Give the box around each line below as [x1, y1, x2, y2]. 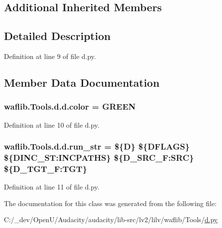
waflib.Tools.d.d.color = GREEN [4, 100, 136, 113]
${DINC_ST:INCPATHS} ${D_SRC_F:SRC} [4, 152, 194, 164]
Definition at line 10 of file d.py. [4, 119, 100, 130]
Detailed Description [4, 28, 111, 43]
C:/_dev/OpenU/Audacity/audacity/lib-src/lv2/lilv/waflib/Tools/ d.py [4, 214, 218, 225]
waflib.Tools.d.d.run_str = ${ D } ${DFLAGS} [4, 140, 190, 152]
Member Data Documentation [4, 75, 160, 90]
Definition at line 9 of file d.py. [4, 51, 96, 61]
